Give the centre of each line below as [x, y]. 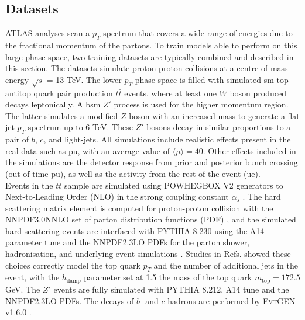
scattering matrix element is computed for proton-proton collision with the [139, 208]
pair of [17, 139]
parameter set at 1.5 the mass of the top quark [168, 277]
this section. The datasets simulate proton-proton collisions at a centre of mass [147, 68]
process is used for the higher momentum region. [201, 104]
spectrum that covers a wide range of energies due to [198, 33]
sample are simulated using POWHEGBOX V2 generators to [174, 185]
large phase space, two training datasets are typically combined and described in [150, 56]
